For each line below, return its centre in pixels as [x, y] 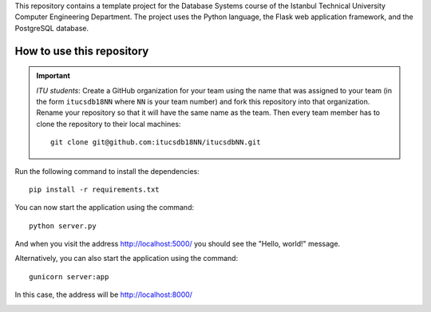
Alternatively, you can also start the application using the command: [127, 259]
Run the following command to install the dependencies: [107, 171]
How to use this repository [82, 51]
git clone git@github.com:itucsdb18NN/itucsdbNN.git [156, 142]
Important [53, 76]
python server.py [63, 226]
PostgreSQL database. [52, 28]
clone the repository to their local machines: [109, 124]
